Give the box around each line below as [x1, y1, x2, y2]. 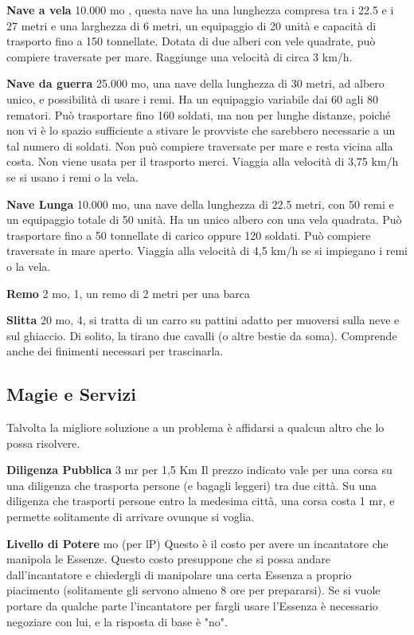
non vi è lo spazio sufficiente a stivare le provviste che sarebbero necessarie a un [6, 122, 396, 139]
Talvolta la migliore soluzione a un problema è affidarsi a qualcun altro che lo [6, 419, 385, 436]
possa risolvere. [6, 434, 80, 451]
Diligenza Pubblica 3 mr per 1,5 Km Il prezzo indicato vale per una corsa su [6, 461, 393, 478]
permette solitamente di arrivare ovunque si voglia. [6, 508, 255, 525]
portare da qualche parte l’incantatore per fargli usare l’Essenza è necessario [6, 598, 378, 614]
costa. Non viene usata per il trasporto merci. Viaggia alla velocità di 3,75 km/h [6, 153, 399, 170]
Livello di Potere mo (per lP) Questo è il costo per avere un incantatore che [6, 535, 389, 551]
